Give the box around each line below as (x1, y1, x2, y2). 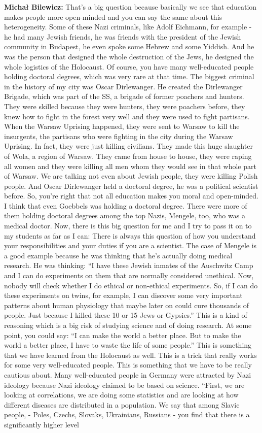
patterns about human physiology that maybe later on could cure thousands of (4, 299, 249, 310)
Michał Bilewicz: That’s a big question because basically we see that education (4, 2, 257, 12)
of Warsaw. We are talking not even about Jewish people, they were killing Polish (4, 171, 258, 181)
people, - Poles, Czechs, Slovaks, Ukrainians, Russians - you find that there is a (4, 409, 250, 420)
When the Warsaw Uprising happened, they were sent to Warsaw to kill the (4, 121, 240, 131)
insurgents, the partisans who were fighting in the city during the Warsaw (4, 130, 233, 141)
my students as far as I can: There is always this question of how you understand (4, 230, 256, 241)
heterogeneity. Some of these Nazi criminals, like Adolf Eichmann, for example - (4, 21, 252, 32)
